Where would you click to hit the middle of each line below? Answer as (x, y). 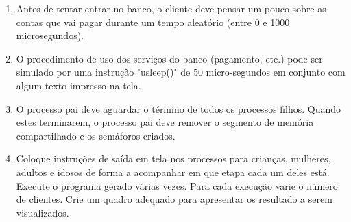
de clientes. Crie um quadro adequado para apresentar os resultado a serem (174, 199)
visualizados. (43, 212)
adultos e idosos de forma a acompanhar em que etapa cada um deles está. (173, 171)
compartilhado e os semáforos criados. (96, 135)
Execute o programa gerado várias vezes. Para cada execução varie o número (177, 185)
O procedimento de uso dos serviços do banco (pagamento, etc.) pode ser (169, 58)
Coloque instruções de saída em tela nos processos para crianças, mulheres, (173, 158)
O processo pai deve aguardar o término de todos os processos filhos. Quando (179, 108)
